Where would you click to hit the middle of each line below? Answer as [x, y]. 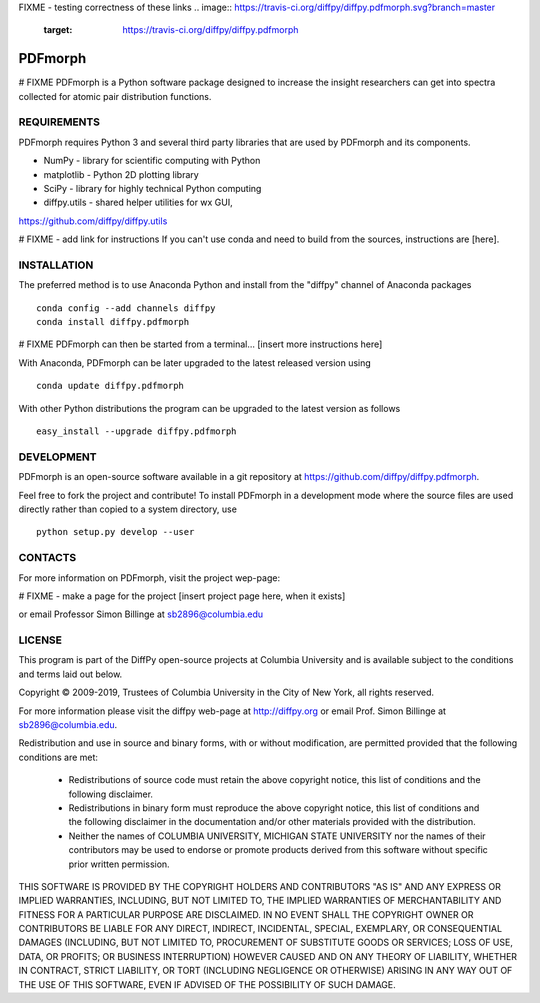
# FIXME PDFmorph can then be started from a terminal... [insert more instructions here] [200, 344]
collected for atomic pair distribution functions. [115, 96]
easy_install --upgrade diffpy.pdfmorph [136, 431]
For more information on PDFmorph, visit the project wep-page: [149, 577]
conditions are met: [58, 757]
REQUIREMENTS [59, 122]
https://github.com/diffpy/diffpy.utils [93, 221]
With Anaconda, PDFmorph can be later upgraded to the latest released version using [195, 362]
